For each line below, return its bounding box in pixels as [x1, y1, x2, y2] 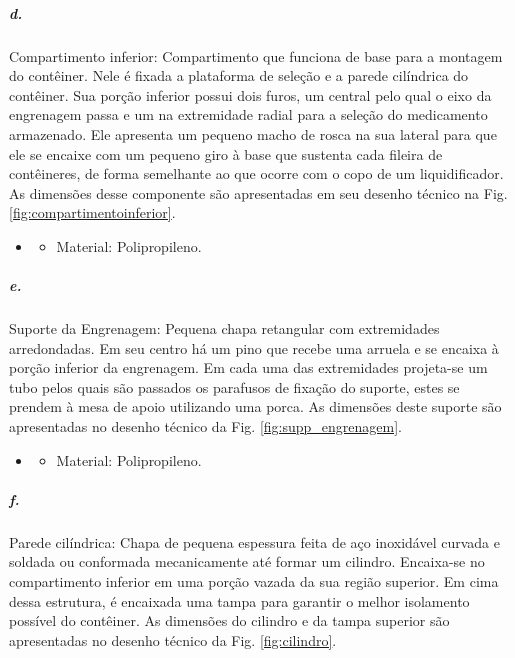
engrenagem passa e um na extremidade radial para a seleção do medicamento [9, 104, 488, 125]
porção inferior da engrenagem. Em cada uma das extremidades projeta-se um [9, 357, 488, 378]
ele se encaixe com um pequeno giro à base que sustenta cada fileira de [9, 143, 443, 164]
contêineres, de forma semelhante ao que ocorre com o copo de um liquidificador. [9, 163, 504, 184]
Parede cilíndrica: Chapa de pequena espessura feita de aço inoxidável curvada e [9, 531, 500, 552]
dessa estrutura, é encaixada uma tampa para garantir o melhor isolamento [9, 590, 470, 611]
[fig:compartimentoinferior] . [9, 202, 176, 223]
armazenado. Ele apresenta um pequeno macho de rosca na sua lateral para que [9, 123, 497, 144]
